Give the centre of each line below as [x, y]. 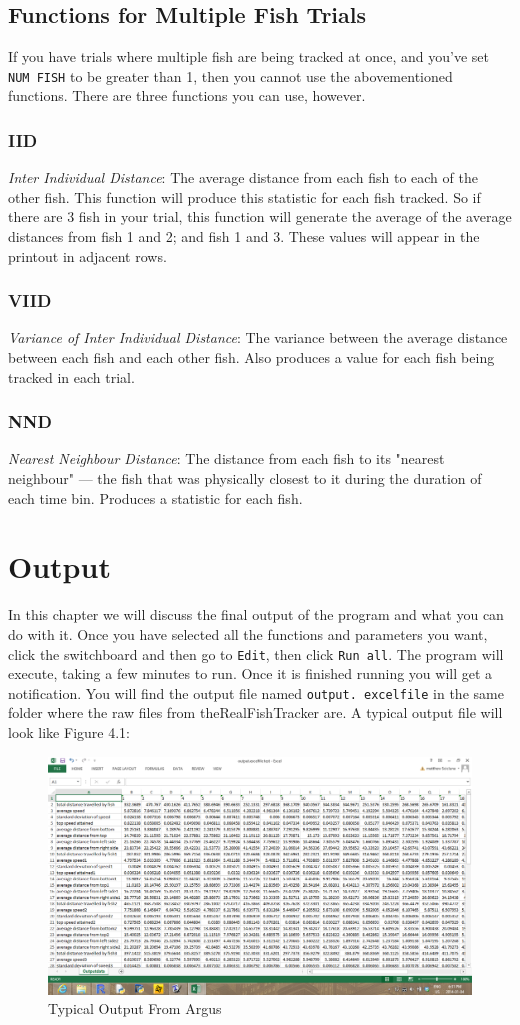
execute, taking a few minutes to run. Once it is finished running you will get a [250, 673]
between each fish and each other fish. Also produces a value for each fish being [251, 357]
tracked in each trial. [71, 376]
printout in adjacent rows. [87, 255]
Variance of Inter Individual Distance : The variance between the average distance [258, 337]
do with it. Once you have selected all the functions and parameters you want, [248, 633]
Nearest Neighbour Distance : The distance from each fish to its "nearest [226, 458]
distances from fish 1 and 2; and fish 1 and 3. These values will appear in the [244, 236]
